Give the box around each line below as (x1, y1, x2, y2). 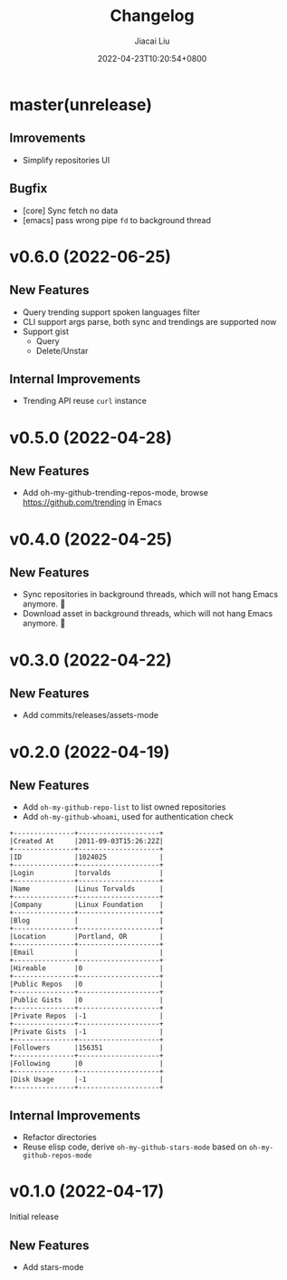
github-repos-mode (22, 1151, 92, 1160)
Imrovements (9, 131, 86, 146)
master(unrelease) (9, 94, 152, 114)
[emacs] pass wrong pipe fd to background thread (22, 214, 211, 225)
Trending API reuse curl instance (22, 396, 148, 407)
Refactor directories (22, 1132, 97, 1143)
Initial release (9, 1211, 59, 1222)
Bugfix (9, 181, 48, 196)
